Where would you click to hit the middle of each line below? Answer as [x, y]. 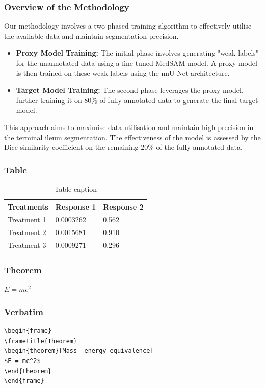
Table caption [76, 188]
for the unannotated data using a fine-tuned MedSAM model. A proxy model [137, 63]
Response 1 [76, 206]
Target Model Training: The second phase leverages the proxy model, [130, 90]
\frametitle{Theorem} [41, 341]
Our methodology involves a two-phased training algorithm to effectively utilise [128, 26]
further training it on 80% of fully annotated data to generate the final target [137, 100]
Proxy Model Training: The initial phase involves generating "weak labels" [137, 53]
